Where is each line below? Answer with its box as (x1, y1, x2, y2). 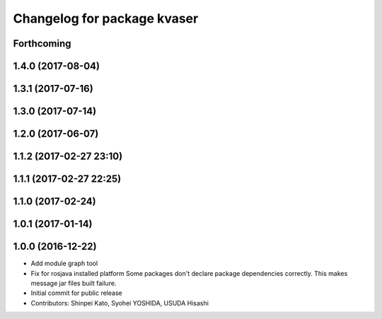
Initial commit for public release (30, 289, 123, 297)
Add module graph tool (30, 259, 98, 268)
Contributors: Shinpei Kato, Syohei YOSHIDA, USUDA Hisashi (30, 298, 209, 307)
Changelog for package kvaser (13, 11, 199, 26)
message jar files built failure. (30, 279, 117, 287)
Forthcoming (13, 37, 71, 50)
